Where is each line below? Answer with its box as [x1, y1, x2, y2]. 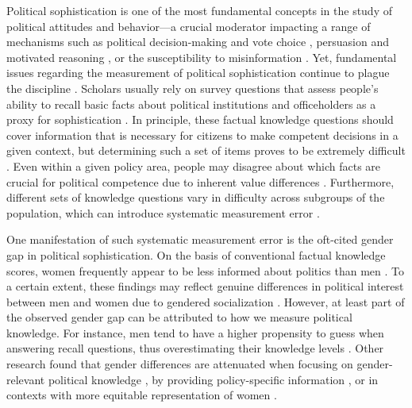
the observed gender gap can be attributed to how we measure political [6, 309, 352, 325]
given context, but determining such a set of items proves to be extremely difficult [6, 142, 406, 159]
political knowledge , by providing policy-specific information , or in [48, 371, 379, 387]
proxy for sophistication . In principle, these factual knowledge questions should [6, 111, 394, 128]
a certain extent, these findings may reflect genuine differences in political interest [6, 278, 404, 294]
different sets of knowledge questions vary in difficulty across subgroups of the [6, 189, 385, 206]
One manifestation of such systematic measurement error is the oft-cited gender [6, 231, 394, 248]
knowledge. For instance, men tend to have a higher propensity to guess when [6, 324, 384, 341]
